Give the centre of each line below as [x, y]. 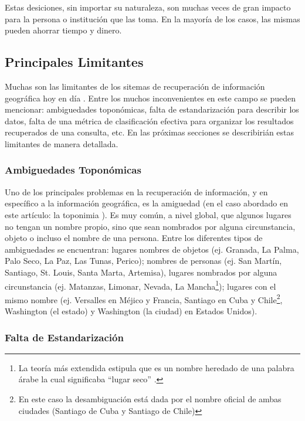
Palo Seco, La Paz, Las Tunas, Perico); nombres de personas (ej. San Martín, [143, 261]
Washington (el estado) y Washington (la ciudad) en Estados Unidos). [131, 311]
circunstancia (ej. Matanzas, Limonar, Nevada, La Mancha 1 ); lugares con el [140, 285]
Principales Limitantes [74, 62]
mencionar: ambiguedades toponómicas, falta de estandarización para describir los [152, 109]
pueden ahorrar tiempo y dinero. [63, 30]
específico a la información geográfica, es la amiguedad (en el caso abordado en [146, 203]
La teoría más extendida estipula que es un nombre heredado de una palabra [156, 367]
